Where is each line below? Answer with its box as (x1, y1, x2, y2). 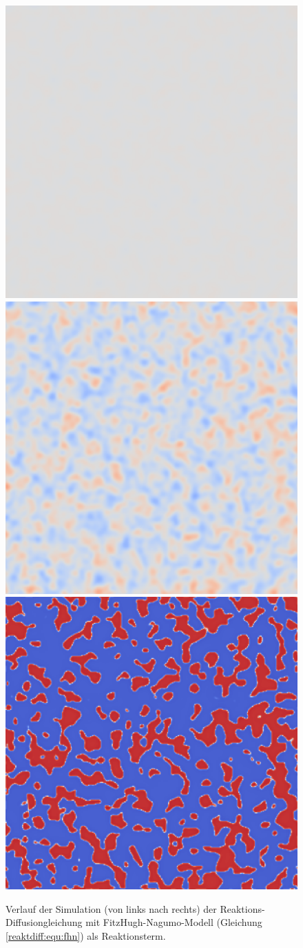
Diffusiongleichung (6, 915, 83, 929)
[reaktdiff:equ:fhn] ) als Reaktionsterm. (6, 928, 166, 942)
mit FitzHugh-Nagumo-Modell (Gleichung (85, 915, 262, 929)
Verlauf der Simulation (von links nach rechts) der (6, 901, 217, 916)
